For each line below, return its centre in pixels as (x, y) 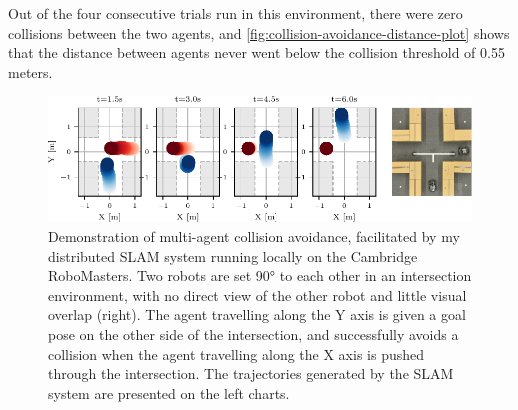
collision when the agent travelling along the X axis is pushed (236, 353)
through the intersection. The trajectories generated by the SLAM (251, 373)
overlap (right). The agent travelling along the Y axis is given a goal (257, 314)
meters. (30, 71)
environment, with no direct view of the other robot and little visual (257, 294)
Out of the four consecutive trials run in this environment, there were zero (235, 13)
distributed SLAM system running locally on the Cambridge (233, 255)
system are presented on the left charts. (169, 392)
